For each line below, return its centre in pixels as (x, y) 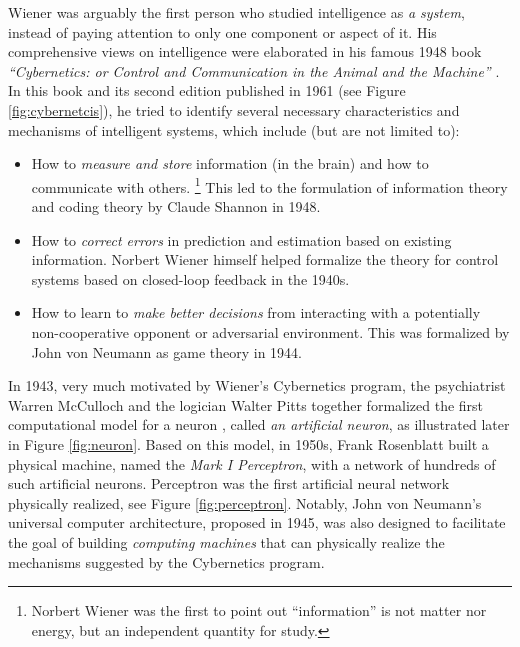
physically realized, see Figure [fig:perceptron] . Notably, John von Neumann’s (245, 502)
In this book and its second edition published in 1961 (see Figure (207, 90)
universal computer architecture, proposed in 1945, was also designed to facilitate (257, 522)
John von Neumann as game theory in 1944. (166, 351)
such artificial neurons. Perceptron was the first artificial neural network (229, 483)
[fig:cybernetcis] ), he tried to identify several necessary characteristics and (234, 109)
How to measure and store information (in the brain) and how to (230, 163)
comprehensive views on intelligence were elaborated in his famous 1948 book (245, 51)
